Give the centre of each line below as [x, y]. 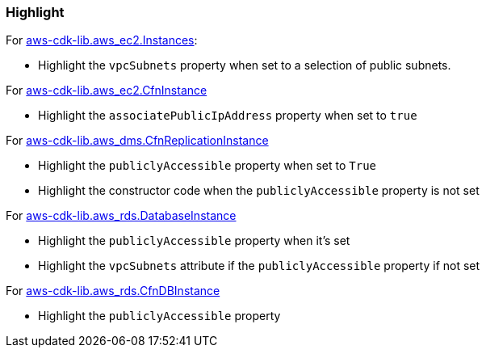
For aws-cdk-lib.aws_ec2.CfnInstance [107, 91]
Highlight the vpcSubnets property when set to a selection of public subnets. [245, 65]
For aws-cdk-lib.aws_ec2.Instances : [102, 40]
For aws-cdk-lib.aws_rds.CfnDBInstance [113, 291]
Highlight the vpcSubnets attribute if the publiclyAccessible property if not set [259, 266]
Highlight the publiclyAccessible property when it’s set [194, 241]
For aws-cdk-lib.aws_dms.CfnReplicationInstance [137, 141]
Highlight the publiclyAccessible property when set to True [207, 166]
